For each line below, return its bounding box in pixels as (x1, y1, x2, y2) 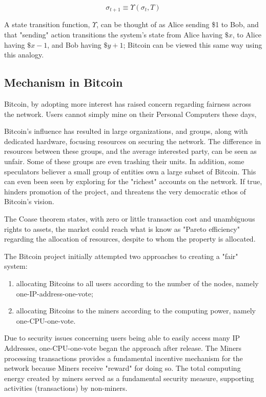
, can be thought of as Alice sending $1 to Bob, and (96, 19, 259, 30)
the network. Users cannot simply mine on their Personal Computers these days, (4, 108, 257, 119)
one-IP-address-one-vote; (16, 288, 93, 299)
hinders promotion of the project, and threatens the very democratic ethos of (4, 186, 246, 196)
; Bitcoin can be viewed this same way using (123, 39, 262, 50)
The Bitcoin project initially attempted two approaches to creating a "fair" (4, 250, 238, 261)
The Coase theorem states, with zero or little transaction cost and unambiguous (4, 213, 255, 224)
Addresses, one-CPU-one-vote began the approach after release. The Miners (4, 342, 242, 353)
